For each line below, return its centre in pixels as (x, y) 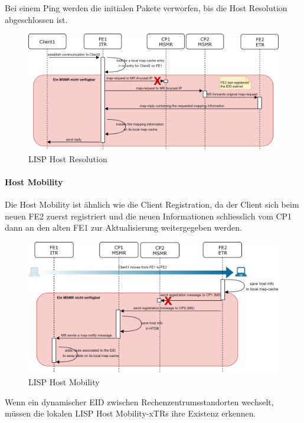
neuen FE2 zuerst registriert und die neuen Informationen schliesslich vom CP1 (148, 216)
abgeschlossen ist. (36, 19)
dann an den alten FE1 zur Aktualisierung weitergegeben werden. (123, 227)
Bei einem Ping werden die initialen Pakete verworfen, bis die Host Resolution (146, 8)
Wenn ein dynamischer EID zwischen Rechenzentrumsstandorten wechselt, (139, 401)
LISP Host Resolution (68, 158)
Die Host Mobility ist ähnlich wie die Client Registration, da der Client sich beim (152, 204)
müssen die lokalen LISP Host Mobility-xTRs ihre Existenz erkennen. (130, 413)
